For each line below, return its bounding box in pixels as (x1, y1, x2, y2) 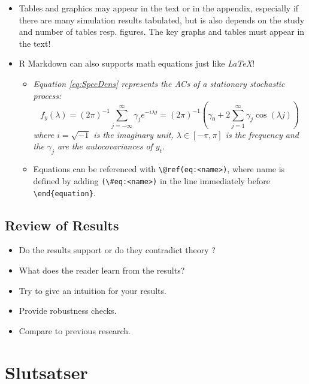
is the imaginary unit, (93, 128, 174, 140)
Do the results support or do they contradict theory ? (19, 244, 216, 256)
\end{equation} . (33, 186, 96, 199)
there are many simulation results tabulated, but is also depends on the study (19, 13, 305, 26)
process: (33, 89, 62, 101)
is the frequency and (225, 128, 299, 140)
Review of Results (5, 215, 119, 234)
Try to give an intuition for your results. (19, 284, 166, 296)
